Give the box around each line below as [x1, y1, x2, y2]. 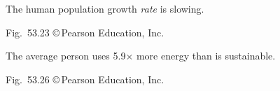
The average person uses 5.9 [6, 48, 126, 63]
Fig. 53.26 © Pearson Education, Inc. [6, 71, 164, 86]
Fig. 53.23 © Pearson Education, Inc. [6, 24, 164, 39]
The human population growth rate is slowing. [6, 1, 204, 15]
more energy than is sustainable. [136, 48, 276, 63]
